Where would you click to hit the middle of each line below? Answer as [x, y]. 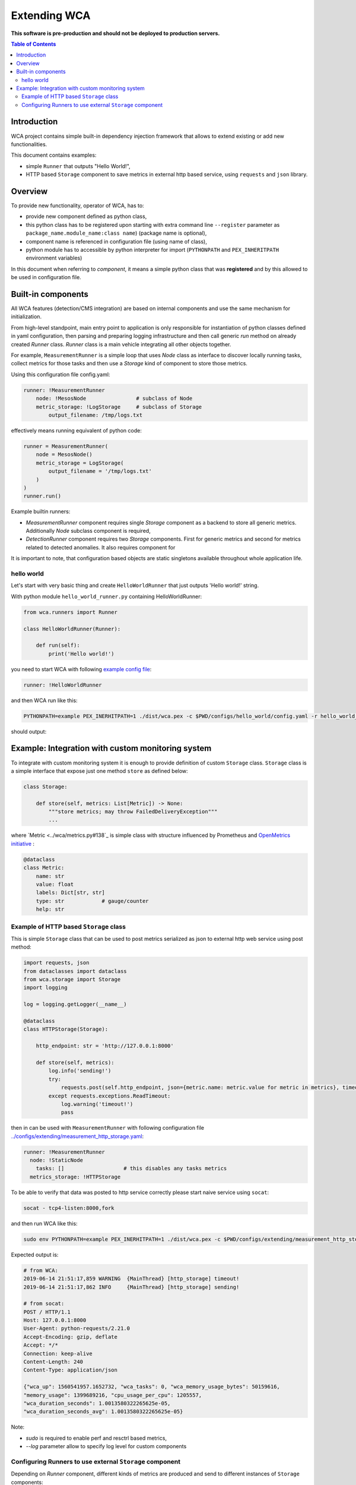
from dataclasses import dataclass [75, 971]
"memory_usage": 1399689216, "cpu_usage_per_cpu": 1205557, [113, 1395]
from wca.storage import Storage [72, 980]
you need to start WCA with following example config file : [81, 669]
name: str [50, 876]
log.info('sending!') [80, 1071]
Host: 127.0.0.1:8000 [55, 1320]
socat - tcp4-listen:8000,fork [69, 1208]
